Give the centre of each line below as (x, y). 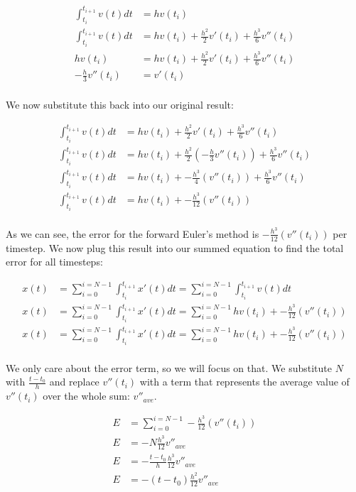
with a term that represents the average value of (244, 382)
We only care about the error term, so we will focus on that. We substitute (169, 367)
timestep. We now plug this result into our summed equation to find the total (175, 247)
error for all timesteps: (54, 262)
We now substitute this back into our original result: (120, 105)
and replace (74, 382)
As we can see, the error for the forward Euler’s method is (133, 233)
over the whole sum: (86, 396)
